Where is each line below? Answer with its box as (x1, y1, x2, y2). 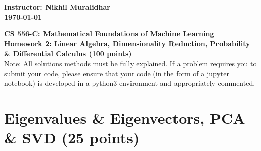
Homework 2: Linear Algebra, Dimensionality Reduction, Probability (4, 38, 250, 48)
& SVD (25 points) (4, 127, 140, 148)
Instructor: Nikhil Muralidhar (4, 2, 110, 12)
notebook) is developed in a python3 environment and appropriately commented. (4, 78, 255, 88)
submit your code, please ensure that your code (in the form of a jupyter (4, 68, 229, 78)
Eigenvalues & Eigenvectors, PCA (4, 107, 245, 128)
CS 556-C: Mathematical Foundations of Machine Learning (4, 28, 214, 39)
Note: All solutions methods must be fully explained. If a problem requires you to (4, 58, 257, 68)
